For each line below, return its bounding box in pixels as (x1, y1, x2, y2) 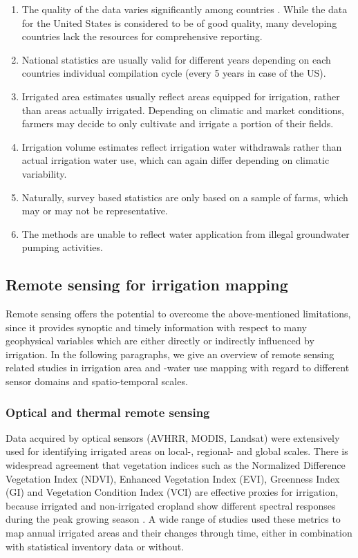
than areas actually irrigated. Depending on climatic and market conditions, (21, 102, 344, 117)
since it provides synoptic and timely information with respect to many (6, 319, 307, 334)
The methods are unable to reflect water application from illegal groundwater (21, 226, 350, 241)
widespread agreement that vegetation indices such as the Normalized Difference (6, 458, 346, 472)
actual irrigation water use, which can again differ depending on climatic (21, 153, 330, 167)
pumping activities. (21, 240, 103, 254)
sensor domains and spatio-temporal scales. (6, 374, 188, 389)
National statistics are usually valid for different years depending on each (21, 52, 331, 66)
